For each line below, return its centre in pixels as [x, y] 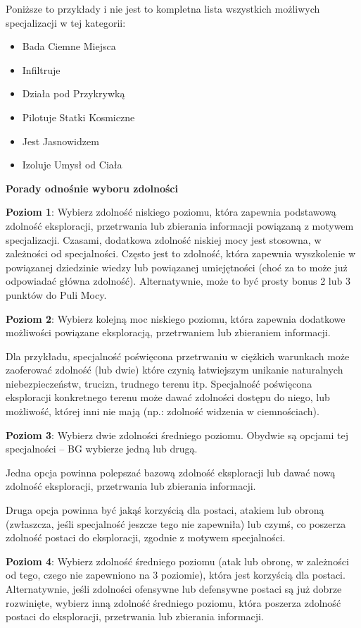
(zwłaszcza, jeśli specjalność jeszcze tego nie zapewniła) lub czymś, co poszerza [176, 523]
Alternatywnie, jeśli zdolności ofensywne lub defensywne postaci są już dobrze [174, 589]
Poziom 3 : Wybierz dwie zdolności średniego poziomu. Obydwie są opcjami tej [177, 435]
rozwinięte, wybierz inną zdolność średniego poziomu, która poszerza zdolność [173, 602]
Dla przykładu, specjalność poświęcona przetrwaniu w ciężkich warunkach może [178, 356]
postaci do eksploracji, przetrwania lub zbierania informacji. [135, 616]
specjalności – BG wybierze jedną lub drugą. [102, 449]
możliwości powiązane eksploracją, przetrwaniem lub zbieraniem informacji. [168, 332]
